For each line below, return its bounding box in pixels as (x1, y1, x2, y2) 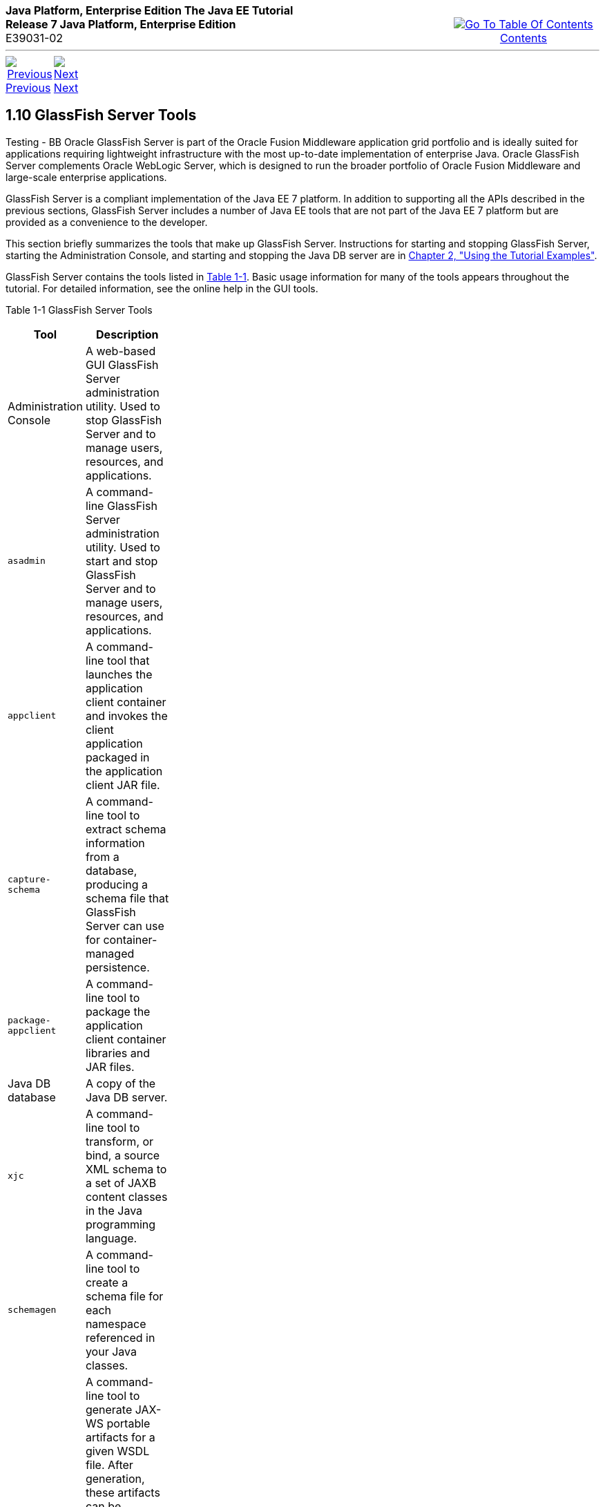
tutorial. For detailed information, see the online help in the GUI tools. (6, 282, 318, 294)
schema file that (85, 891, 169, 905)
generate (85, 1402, 133, 1416)
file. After (85, 1457, 133, 1472)
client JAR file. (85, 777, 160, 792)
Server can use (85, 918, 164, 933)
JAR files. (85, 1059, 135, 1074)
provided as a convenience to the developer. (6, 216, 208, 228)
